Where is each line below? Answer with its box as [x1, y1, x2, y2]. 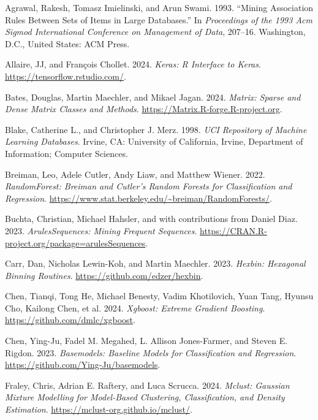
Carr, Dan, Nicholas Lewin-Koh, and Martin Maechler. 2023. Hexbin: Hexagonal [5, 257, 306, 270]
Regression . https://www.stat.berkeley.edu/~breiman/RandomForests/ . [5, 191, 272, 204]
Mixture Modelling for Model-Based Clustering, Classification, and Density [5, 391, 285, 403]
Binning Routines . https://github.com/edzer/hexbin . [5, 269, 203, 281]
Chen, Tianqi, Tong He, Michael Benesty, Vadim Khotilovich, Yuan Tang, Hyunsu [5, 289, 314, 302]
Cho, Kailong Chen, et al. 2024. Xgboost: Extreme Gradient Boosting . [5, 301, 265, 314]
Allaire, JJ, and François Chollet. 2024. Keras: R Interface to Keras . [5, 58, 261, 71]
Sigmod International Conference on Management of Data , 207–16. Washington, [5, 25, 306, 38]
